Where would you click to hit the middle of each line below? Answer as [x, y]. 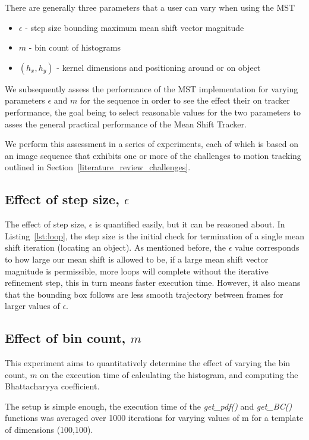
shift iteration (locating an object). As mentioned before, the [116, 247]
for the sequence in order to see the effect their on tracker [185, 100]
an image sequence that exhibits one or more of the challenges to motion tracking [153, 155]
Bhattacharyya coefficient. [52, 386]
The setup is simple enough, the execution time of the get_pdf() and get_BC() [149, 406]
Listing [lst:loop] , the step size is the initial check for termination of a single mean [154, 235]
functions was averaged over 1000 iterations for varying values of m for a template [154, 418]
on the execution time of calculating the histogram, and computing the [169, 374]
